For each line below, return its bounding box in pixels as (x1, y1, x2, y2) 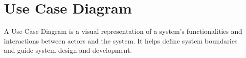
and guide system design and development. (4, 45, 132, 55)
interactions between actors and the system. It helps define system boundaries (4, 35, 238, 45)
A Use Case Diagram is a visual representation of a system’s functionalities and (4, 26, 243, 36)
